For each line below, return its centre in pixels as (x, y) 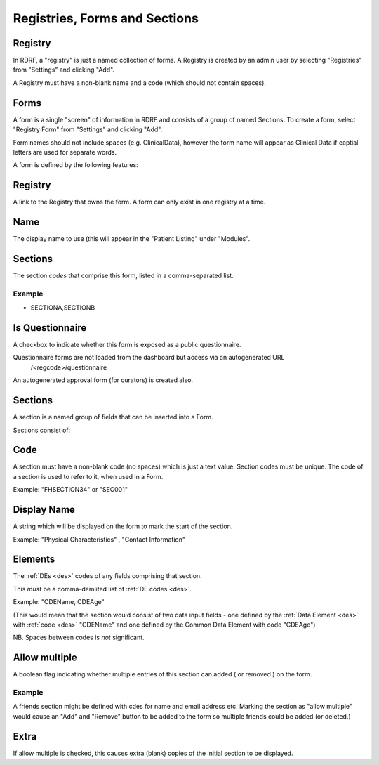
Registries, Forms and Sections (106, 18)
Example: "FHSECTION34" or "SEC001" (70, 490)
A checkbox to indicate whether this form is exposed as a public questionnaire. (127, 345)
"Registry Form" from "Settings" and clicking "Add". (88, 129)
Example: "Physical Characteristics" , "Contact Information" (99, 539)
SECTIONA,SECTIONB (63, 308)
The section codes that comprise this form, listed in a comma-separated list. (124, 276)
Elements (34, 560)
